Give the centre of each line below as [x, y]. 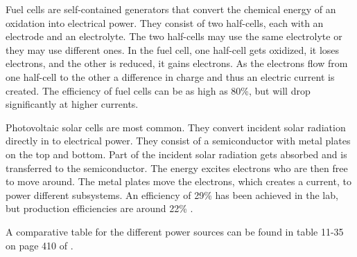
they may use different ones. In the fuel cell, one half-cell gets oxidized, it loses [173, 49]
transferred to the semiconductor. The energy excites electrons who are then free [177, 168]
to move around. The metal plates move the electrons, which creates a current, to [178, 181]
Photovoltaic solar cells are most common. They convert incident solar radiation [176, 127]
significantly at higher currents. [72, 104]
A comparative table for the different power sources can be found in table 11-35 [175, 231]
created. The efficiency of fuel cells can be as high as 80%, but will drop [158, 90]
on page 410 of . [40, 245]
